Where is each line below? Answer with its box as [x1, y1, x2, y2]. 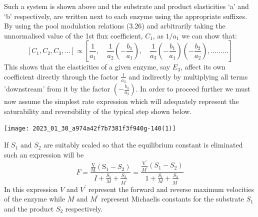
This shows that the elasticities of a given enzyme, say [4, 61, 170, 72]
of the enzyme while [4, 193, 65, 204]
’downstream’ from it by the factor [4, 83, 110, 94]
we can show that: [181, 30, 237, 40]
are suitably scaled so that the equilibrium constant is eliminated [43, 139, 243, 150]
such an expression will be [4, 149, 84, 159]
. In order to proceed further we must [135, 83, 250, 94]
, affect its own [180, 61, 226, 72]
